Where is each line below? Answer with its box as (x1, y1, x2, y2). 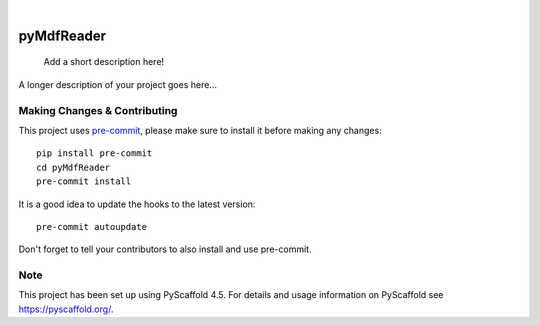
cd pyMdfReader (36, 161, 111, 173)
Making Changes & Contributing (18, 103, 178, 117)
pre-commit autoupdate (36, 221, 148, 232)
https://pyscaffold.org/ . (18, 303, 114, 315)
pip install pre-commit (36, 148, 153, 159)
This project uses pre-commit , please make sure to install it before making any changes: (18, 124, 382, 136)
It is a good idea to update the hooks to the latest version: (18, 198, 256, 210)
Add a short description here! (43, 56, 165, 68)
